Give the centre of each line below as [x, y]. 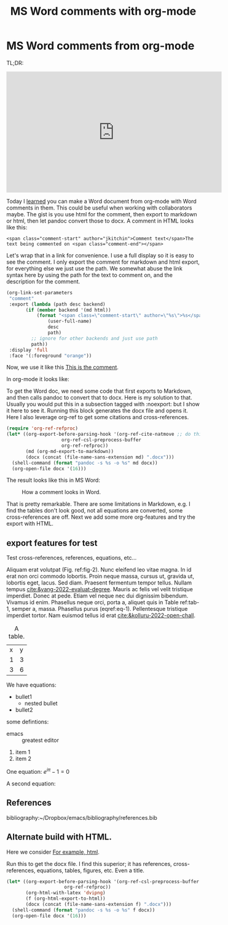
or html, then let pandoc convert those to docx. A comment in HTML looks [100, 221]
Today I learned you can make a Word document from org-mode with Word [101, 201]
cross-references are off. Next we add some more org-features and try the [101, 517]
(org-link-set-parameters [39, 293]
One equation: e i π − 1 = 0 [38, 771]
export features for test [52, 543]
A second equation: [31, 783]
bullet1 [23, 697]
